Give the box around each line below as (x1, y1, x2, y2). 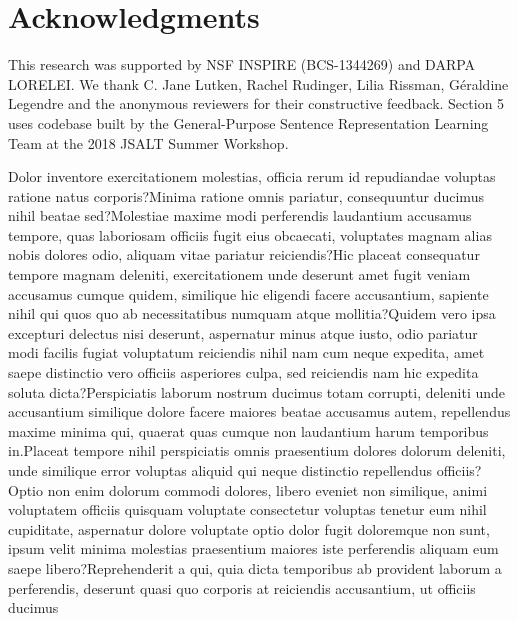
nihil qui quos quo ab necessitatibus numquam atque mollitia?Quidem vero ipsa (8, 303, 496, 324)
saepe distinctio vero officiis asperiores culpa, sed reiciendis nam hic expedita (8, 362, 479, 383)
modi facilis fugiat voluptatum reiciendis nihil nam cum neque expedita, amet (8, 342, 485, 363)
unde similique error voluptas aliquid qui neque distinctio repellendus (8, 460, 433, 480)
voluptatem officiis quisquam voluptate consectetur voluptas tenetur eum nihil (8, 499, 487, 520)
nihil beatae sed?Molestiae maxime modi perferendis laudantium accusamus (8, 205, 472, 226)
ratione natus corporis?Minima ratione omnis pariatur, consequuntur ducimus (8, 185, 484, 206)
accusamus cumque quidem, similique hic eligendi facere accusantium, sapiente (8, 283, 489, 304)
